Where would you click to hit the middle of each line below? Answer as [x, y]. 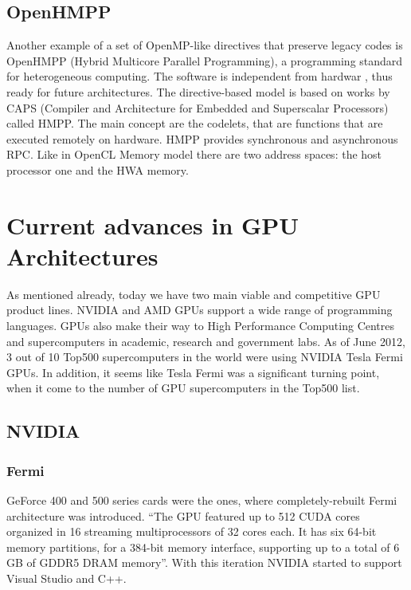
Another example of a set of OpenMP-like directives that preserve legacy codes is [205, 45]
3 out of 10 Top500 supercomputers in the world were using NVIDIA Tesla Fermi [205, 357]
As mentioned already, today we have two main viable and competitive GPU [194, 294]
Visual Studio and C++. [67, 578]
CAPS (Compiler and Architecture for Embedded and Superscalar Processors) [198, 107]
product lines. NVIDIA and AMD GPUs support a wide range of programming [200, 310]
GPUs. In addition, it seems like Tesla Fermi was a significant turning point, [193, 372]
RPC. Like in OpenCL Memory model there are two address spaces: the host [194, 154]
